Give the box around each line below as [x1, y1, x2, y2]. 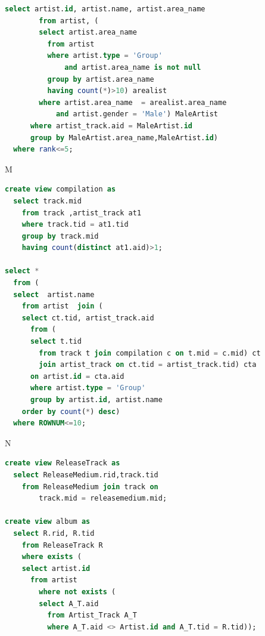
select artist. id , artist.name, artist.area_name [5, 5, 205, 13]
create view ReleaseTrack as [5, 459, 120, 468]
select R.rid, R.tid [13, 529, 95, 538]
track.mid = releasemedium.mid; [39, 494, 167, 503]
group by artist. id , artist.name [30, 396, 163, 404]
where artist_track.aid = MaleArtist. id [30, 121, 193, 130]
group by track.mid [21, 231, 99, 240]
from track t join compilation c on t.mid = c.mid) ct [39, 348, 261, 357]
